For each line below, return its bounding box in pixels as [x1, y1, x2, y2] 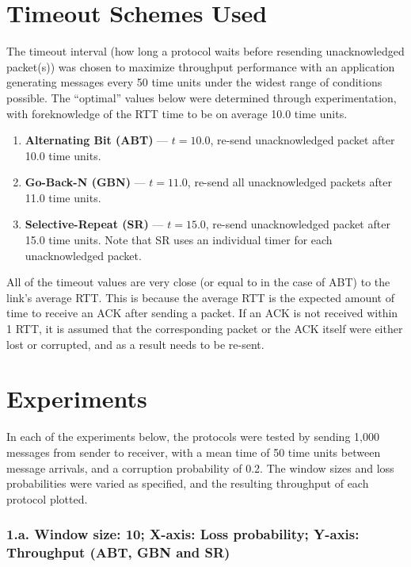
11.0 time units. [25, 189, 101, 205]
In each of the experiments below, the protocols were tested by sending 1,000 [6, 428, 379, 445]
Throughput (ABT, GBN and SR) [6, 542, 230, 562]
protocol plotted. [6, 490, 88, 507]
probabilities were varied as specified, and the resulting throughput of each [6, 475, 369, 492]
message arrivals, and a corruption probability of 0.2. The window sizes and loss [6, 459, 394, 476]
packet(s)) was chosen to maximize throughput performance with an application [6, 58, 395, 75]
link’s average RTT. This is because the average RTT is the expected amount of [6, 289, 394, 305]
